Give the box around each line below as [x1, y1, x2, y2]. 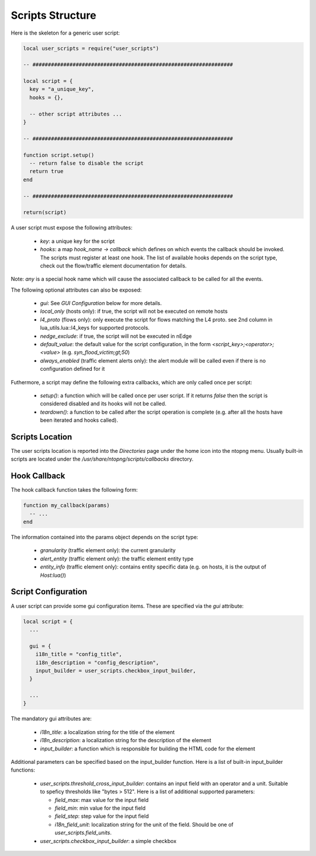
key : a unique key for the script [40, 238, 115, 245]
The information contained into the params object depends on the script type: [11, 534, 198, 541]
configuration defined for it [40, 366, 105, 373]
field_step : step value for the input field [54, 813, 149, 820]
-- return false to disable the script [29, 160, 144, 167]
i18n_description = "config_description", [35, 659, 159, 666]
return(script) [23, 209, 67, 216]
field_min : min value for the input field [54, 804, 146, 811]
